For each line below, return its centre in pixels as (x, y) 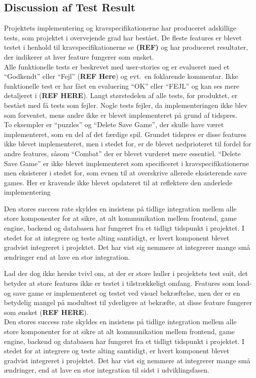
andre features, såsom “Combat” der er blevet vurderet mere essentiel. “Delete (122, 153)
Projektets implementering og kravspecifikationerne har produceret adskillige (120, 28)
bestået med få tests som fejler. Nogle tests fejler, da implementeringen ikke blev (126, 105)
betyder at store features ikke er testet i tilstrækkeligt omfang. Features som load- (128, 283)
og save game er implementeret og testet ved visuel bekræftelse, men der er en (122, 292)
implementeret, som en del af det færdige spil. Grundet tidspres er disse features (125, 134)
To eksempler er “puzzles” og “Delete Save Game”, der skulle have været (114, 124)
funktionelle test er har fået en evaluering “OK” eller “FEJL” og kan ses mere (122, 86)
